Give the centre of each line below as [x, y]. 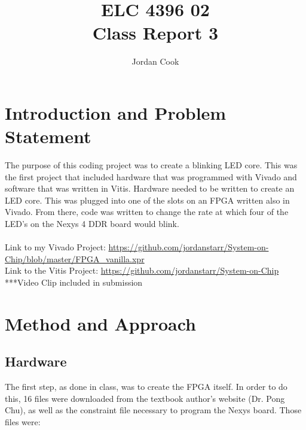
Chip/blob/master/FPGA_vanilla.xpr [75, 258]
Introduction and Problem [116, 112]
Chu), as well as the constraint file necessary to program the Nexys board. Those [153, 410]
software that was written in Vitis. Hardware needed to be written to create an [150, 188]
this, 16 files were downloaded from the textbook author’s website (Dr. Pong [145, 398]
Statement [48, 136]
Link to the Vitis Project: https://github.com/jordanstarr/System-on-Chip [142, 270]
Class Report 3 [155, 33]
